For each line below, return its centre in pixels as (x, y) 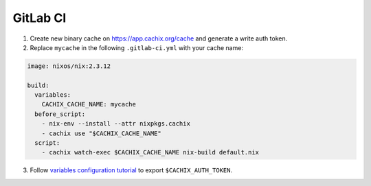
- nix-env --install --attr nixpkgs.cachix (116, 124)
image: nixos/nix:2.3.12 (69, 66)
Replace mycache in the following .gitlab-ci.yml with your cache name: (137, 47)
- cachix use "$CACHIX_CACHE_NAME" (101, 133)
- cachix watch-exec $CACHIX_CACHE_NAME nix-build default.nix (150, 152)
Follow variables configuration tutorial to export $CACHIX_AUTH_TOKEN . (131, 170)
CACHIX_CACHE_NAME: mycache (89, 104)
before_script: (60, 114)
